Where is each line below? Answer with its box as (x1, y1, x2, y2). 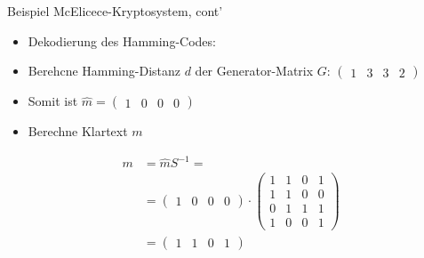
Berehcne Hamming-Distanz (28, 61, 181, 80)
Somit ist (28, 92, 78, 110)
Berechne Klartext (28, 122, 128, 141)
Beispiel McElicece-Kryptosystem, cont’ (7, 2, 223, 20)
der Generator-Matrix (195, 61, 314, 80)
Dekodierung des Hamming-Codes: (28, 31, 216, 50)
